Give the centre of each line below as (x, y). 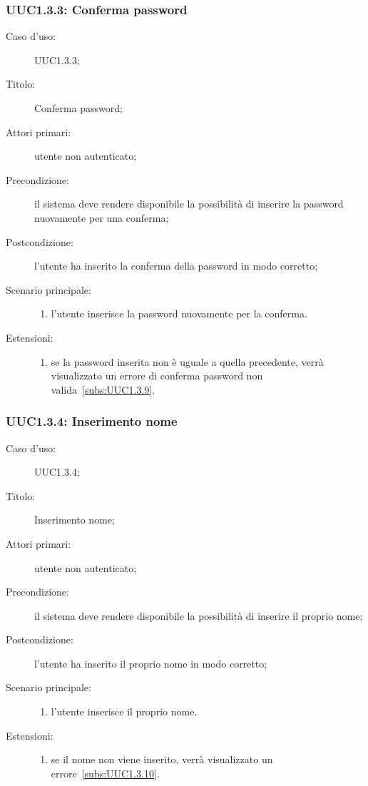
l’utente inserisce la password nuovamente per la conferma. (179, 313)
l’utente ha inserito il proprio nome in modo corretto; (151, 663)
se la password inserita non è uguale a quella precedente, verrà (187, 361)
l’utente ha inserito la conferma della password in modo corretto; (176, 266)
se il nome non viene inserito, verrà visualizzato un (162, 759)
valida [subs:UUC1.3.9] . (103, 389)
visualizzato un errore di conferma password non (157, 376)
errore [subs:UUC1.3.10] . (105, 773)
